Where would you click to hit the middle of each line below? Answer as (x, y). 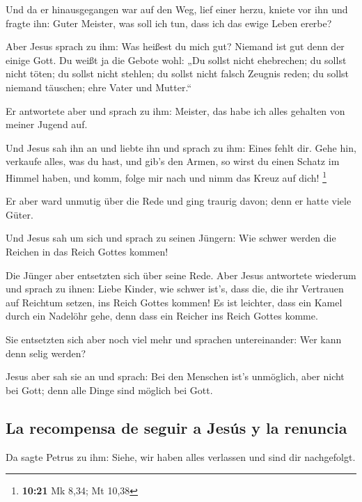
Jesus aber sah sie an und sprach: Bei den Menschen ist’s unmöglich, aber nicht (175, 376)
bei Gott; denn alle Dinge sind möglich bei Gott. (109, 390)
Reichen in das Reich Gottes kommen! (87, 251)
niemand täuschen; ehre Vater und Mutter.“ (99, 87)
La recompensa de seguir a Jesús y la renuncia (176, 427)
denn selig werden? (46, 353)
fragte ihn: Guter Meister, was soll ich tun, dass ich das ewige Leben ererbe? (169, 23)
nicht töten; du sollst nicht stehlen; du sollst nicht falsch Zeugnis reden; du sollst (178, 73)
